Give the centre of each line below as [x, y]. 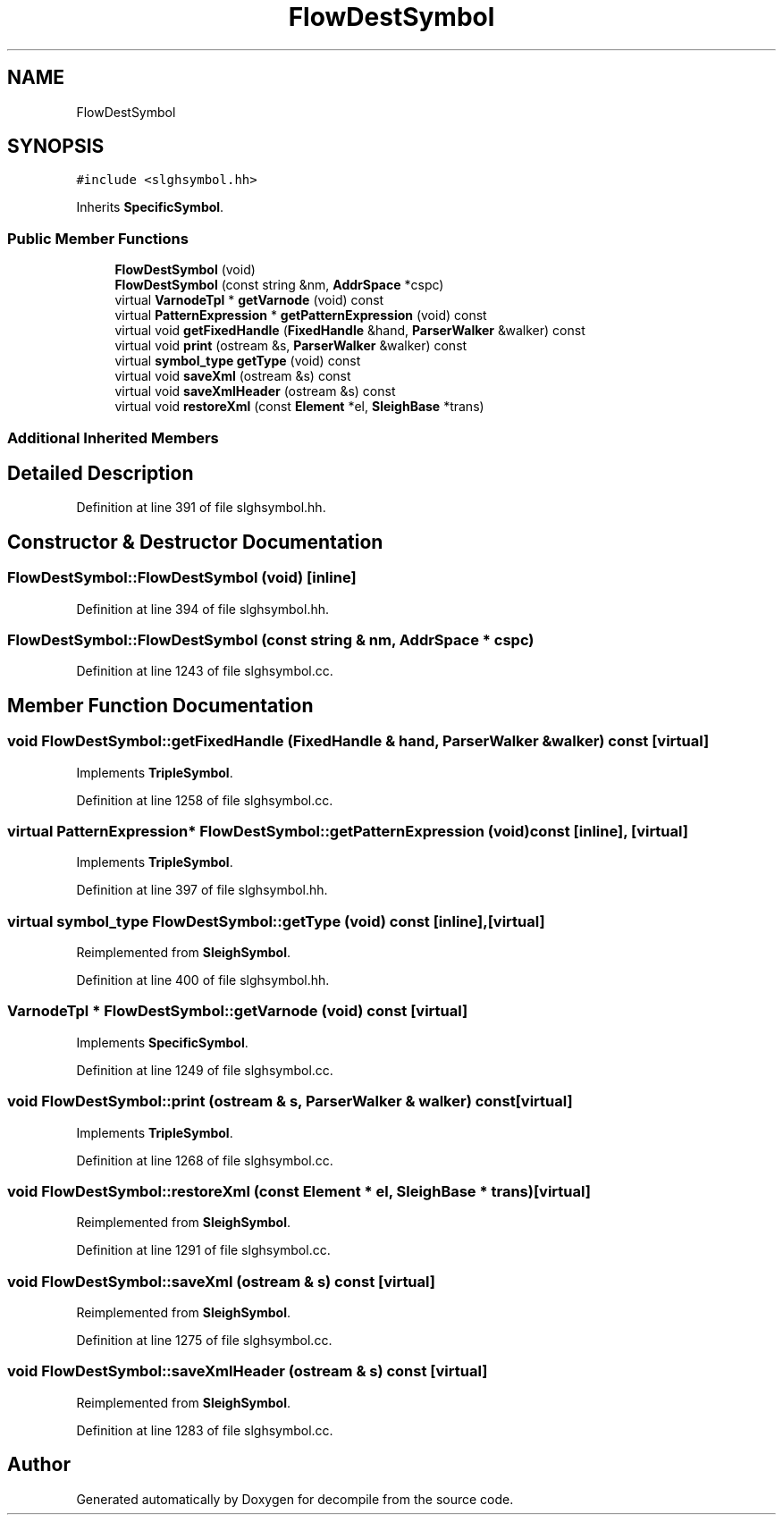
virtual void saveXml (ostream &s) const [233, 376]
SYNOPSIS [56, 147]
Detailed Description [101, 473]
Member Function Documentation [160, 705]
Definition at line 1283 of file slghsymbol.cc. [205, 1430]
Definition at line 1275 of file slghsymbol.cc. [204, 1341]
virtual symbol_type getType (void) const [238, 361]
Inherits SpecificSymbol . [150, 207]
